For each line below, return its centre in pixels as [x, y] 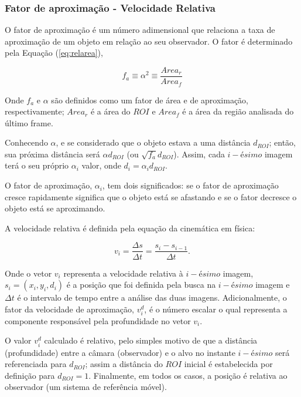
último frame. [29, 122]
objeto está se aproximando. [55, 208]
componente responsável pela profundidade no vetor [98, 320]
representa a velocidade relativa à [123, 273]
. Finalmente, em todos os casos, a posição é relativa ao [188, 375]
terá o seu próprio [37, 165]
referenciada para [36, 364]
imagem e [273, 285]
